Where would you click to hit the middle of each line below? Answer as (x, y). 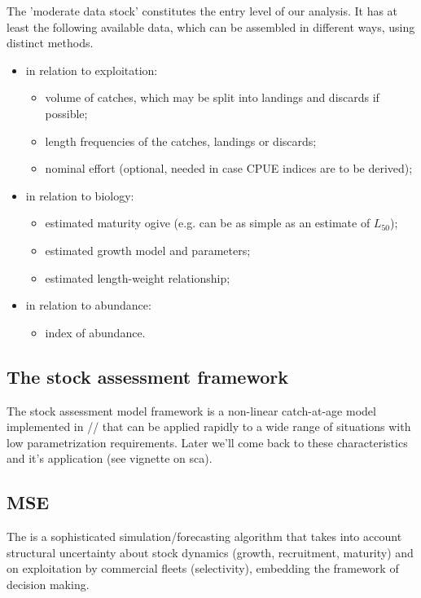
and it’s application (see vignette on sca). (110, 458)
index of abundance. (95, 332)
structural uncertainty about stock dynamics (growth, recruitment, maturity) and (210, 552)
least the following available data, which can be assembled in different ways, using (211, 26)
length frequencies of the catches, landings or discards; (181, 141)
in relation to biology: (80, 195)
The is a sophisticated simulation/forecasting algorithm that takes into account (204, 536)
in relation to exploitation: (92, 70)
